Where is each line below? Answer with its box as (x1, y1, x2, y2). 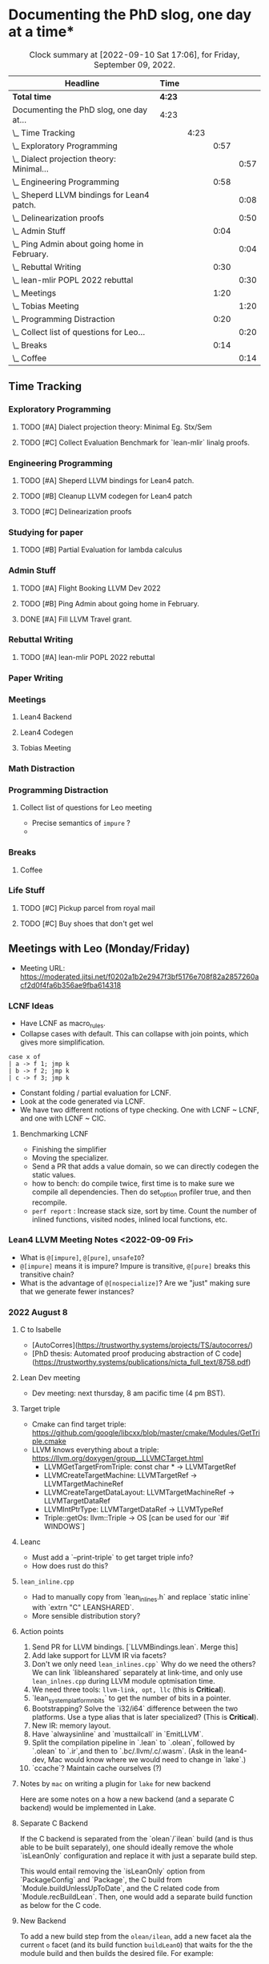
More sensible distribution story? (31, 1611, 141, 1620)
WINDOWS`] (43, 1522, 86, 1531)
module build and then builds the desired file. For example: (19, 1948, 214, 1958)
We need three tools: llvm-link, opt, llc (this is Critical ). (31, 1684, 226, 1694)
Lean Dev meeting (19, 1373, 81, 1382)
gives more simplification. (19, 1037, 106, 1047)
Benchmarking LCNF (19, 1129, 89, 1138)
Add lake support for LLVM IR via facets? (31, 1650, 167, 1660)
